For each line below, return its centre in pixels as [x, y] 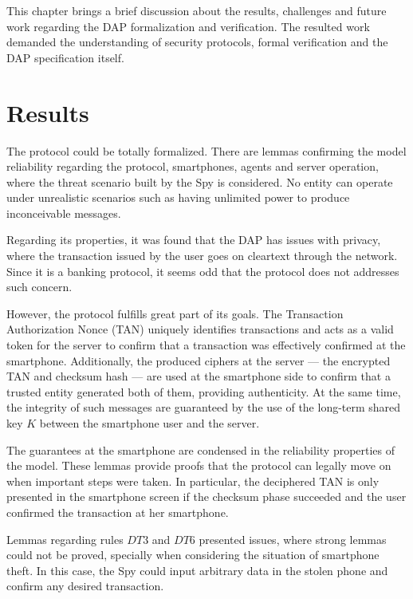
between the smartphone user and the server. [149, 423]
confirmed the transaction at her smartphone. [118, 512]
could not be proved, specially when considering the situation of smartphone [193, 555]
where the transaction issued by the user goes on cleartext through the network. [202, 256]
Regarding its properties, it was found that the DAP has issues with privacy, [194, 240]
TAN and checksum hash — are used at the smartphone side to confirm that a [199, 376]
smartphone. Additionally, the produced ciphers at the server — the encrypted [199, 360]
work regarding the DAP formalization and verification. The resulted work [188, 26]
